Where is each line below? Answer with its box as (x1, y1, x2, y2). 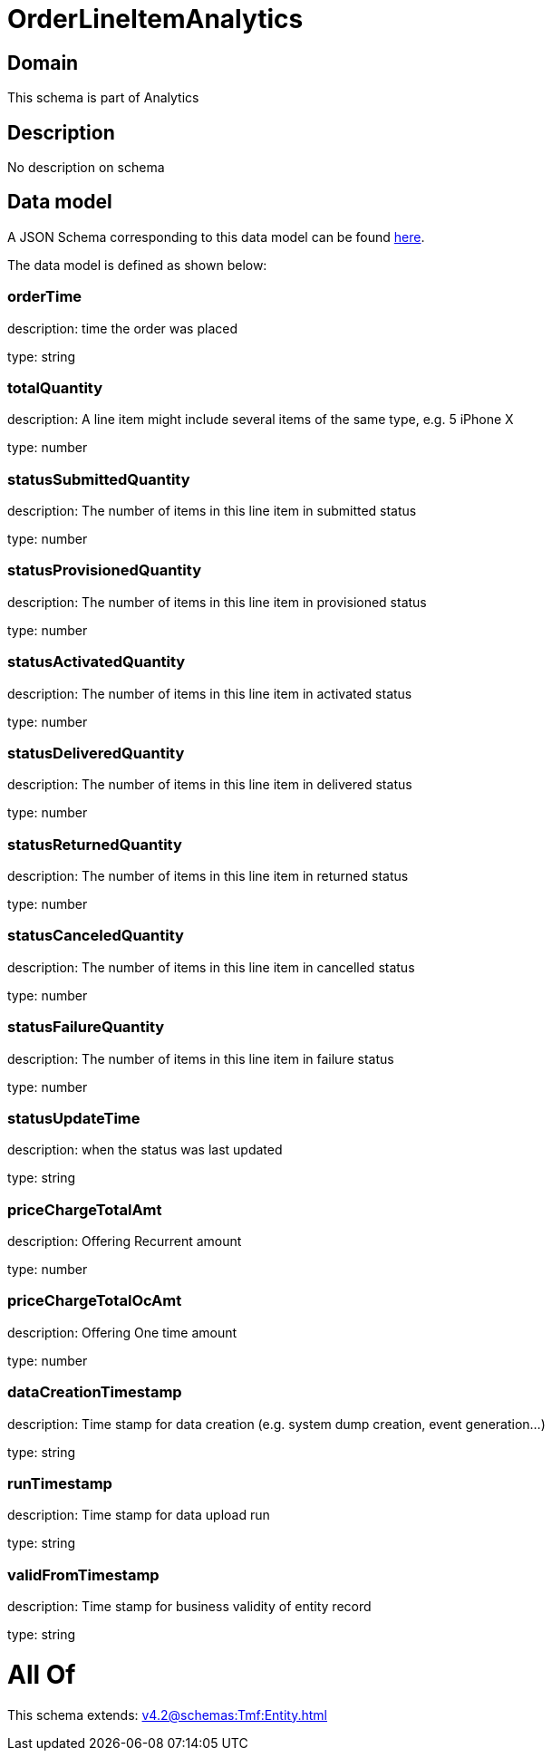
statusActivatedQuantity (7, 652, 186, 671)
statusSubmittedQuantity (7, 469, 190, 488)
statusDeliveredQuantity (7, 743, 185, 762)
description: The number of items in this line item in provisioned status (7, 594, 427, 610)
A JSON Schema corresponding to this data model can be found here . (7, 228, 425, 245)
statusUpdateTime (7, 1108, 140, 1127)
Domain (7, 51, 79, 74)
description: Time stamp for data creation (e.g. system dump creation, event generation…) (7, 1415, 546, 1432)
